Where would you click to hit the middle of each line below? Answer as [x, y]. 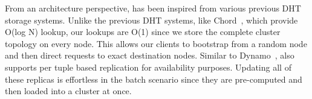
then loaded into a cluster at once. [68, 91]
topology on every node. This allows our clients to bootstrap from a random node [156, 43]
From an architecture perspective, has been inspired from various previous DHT [153, 8]
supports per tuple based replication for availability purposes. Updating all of [148, 67]
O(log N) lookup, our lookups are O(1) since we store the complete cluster [143, 32]
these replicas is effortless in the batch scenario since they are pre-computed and [154, 79]
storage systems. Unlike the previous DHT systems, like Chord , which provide [151, 20]
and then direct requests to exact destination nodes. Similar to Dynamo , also [150, 55]
